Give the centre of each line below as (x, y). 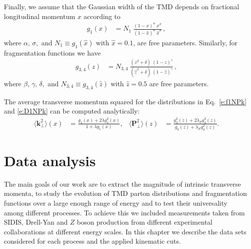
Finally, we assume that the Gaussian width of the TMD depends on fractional (122, 6)
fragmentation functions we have (52, 52)
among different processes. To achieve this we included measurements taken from (125, 212)
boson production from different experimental (145, 222)
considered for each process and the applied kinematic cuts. (92, 241)
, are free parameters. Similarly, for (185, 42)
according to (102, 16)
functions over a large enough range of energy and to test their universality (116, 203)
